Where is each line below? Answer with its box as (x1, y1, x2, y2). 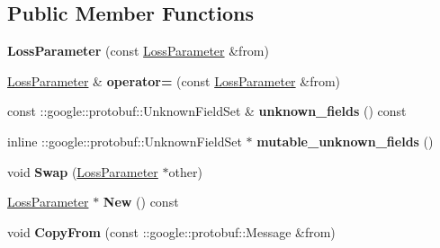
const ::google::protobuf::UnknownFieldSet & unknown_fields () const (7, 102, 407, 120)
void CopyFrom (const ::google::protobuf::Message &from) (7, 222, 336, 241)
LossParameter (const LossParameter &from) (7, 41, 269, 60)
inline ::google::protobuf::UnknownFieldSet (7, 131, 242, 150)
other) (168, 162, 202, 181)
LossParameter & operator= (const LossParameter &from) (7, 71, 341, 90)
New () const (103, 192, 179, 211)
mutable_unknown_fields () (256, 131, 434, 150)
